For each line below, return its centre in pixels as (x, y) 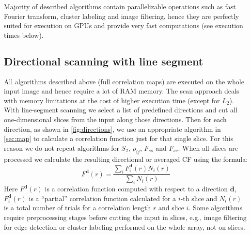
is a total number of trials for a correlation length (78, 208)
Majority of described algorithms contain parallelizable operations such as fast (120, 6)
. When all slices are (208, 148)
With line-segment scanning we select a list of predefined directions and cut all (121, 110)
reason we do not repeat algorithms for (62, 148)
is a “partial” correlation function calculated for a (102, 198)
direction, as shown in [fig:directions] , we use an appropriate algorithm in (112, 129)
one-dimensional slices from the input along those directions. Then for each (115, 119)
